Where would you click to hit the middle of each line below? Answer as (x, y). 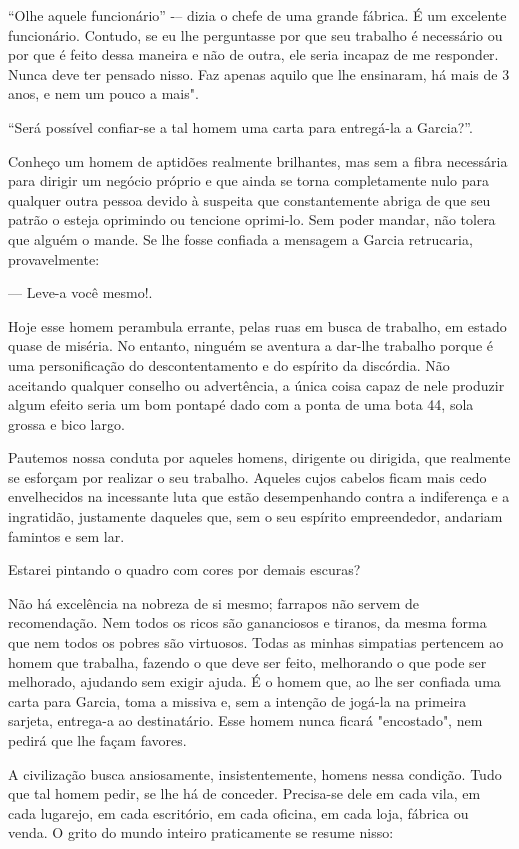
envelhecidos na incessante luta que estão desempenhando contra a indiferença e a (259, 496)
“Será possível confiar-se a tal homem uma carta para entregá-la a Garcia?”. (240, 126)
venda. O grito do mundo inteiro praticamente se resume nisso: (201, 832)
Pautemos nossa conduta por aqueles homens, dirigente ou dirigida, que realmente (259, 457)
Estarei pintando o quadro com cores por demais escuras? (184, 569)
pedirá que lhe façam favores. (97, 740)
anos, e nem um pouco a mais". (103, 93)
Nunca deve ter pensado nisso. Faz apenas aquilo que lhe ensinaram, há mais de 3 (259, 73)
